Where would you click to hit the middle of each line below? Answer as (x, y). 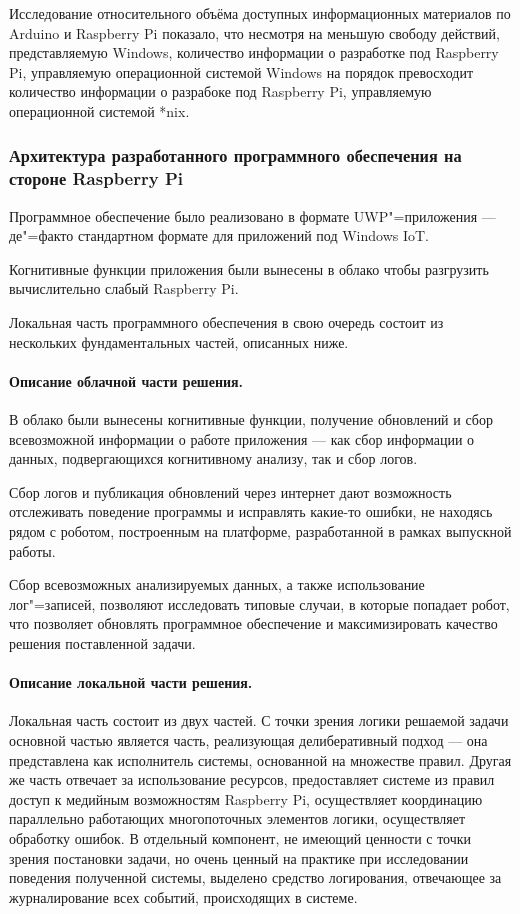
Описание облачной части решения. (126, 380)
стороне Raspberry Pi (96, 178)
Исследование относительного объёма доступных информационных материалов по (260, 13)
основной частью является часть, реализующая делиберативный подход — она (248, 739)
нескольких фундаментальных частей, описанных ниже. (179, 341)
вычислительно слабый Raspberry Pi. (124, 288)
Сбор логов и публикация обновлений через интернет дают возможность (230, 491)
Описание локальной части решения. (131, 682)
